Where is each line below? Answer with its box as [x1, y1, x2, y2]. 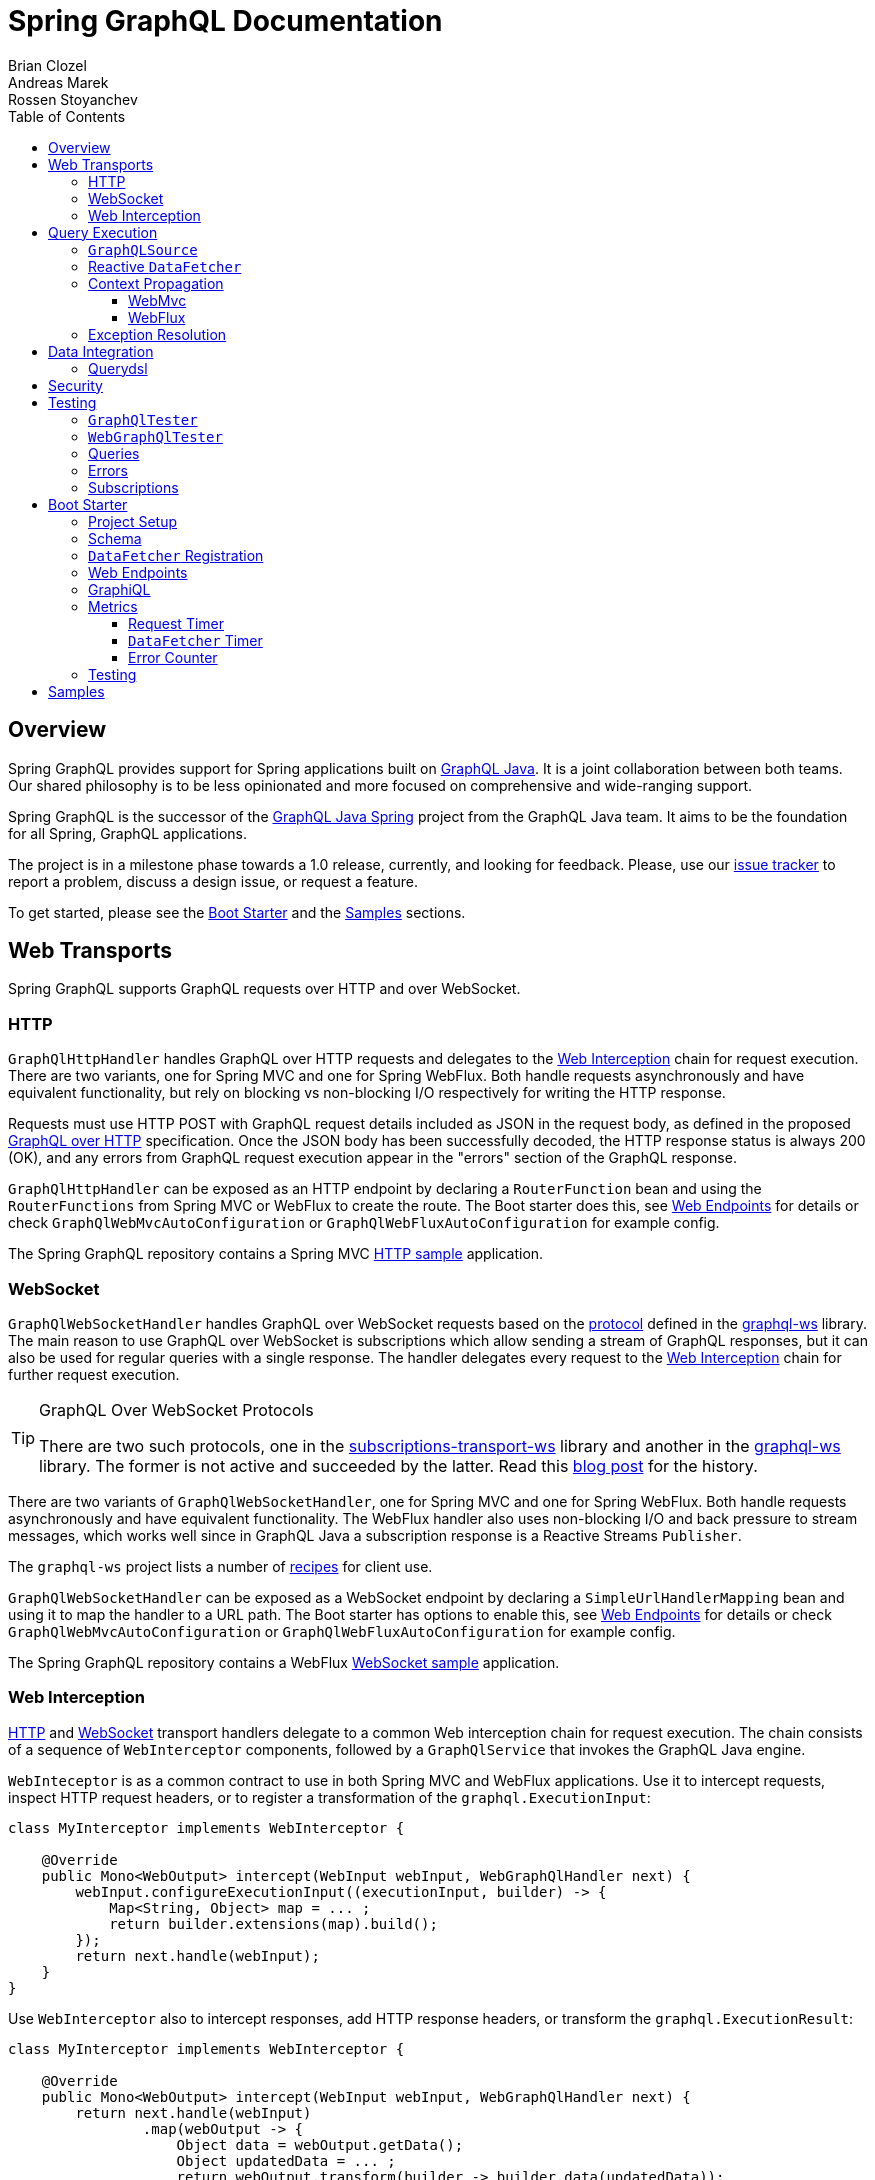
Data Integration [48, 342, 154, 360]
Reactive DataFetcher [88, 257, 242, 275]
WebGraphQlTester [88, 428, 223, 445]
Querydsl [88, 359, 148, 377]
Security [48, 376, 103, 394]
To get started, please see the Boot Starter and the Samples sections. [8, 903, 466, 921]
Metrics [88, 597, 138, 615]
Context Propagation [88, 274, 224, 292]
